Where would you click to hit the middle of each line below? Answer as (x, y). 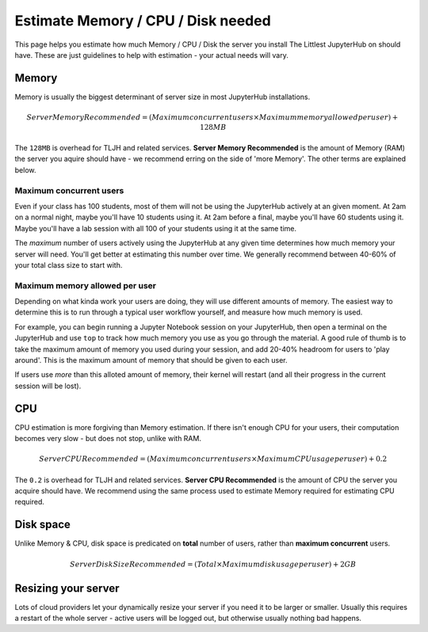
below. (25, 169)
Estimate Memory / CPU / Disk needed (143, 21)
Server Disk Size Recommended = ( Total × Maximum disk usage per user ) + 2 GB (213, 564)
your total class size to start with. (69, 265)
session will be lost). (48, 386)
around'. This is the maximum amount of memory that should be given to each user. (151, 360)
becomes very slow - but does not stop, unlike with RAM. (108, 439)
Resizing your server (67, 588)
